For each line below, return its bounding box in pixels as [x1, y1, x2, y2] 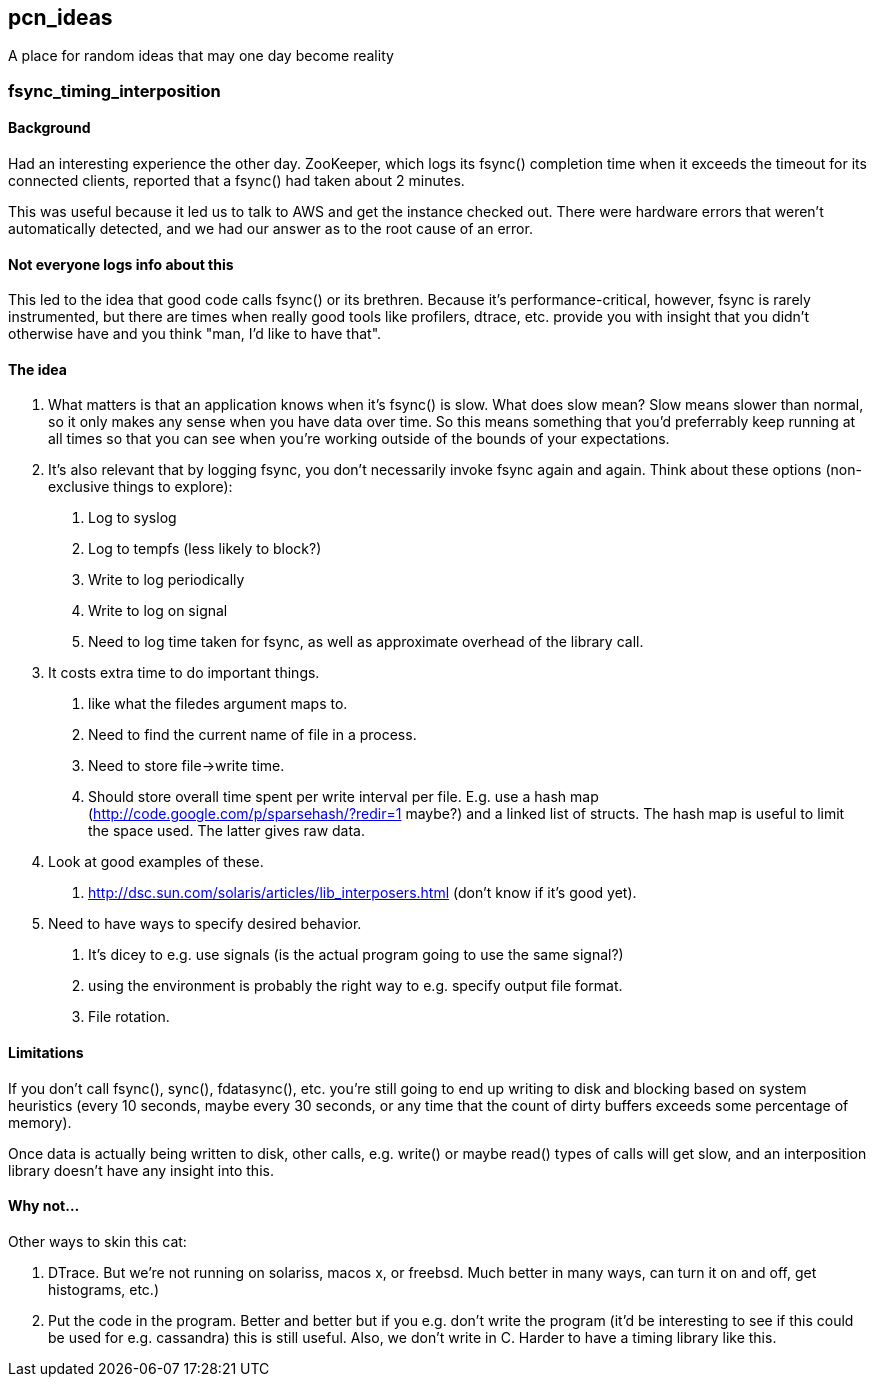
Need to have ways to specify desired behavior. [48, 915, 362, 933]
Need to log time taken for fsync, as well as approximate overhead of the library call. [88, 633, 644, 651]
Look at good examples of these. [48, 853, 264, 871]
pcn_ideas [8, 5, 113, 30]
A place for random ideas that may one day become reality [8, 47, 394, 65]
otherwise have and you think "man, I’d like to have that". [8, 325, 382, 343]
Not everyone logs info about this [8, 255, 234, 273]
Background [8, 119, 91, 137]
